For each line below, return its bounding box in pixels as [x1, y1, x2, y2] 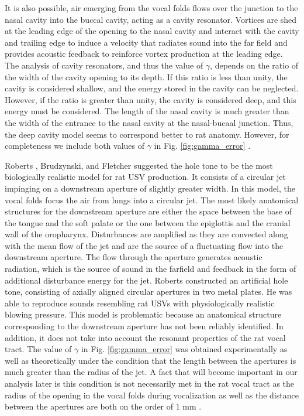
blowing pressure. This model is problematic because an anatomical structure [5, 308, 282, 320]
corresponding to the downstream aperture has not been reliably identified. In [5, 320, 284, 332]
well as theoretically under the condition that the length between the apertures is [5, 354, 296, 366]
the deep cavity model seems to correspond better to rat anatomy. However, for [5, 128, 289, 140]
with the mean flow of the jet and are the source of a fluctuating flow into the [5, 239, 284, 251]
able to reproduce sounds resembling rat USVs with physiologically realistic [5, 296, 275, 309]
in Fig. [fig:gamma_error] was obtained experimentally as [81, 343, 288, 355]
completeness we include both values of [5, 139, 144, 152]
